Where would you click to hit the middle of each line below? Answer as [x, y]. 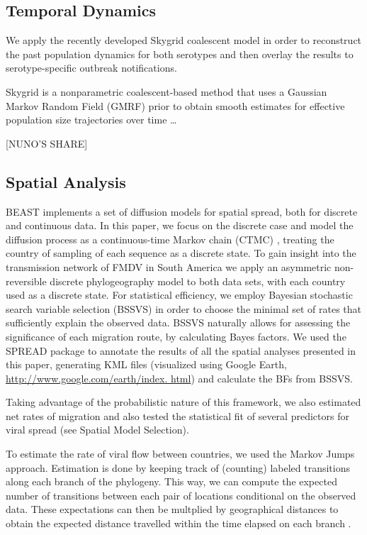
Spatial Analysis [66, 181]
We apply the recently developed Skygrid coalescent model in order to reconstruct [184, 40]
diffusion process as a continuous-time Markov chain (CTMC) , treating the [170, 239]
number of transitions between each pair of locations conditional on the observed [181, 495]
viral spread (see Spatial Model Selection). [97, 430]
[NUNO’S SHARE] [47, 143]
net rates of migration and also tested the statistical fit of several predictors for [177, 415]
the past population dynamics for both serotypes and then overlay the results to [180, 54]
